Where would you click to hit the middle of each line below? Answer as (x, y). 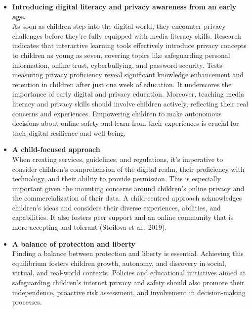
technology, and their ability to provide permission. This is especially (116, 179)
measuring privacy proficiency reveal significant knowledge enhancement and (128, 75)
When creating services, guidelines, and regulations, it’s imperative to (118, 159)
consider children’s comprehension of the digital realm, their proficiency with (128, 169)
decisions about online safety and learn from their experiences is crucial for (126, 123)
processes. (27, 302)
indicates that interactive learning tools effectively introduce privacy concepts (129, 45)
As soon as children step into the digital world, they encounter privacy (119, 26)
